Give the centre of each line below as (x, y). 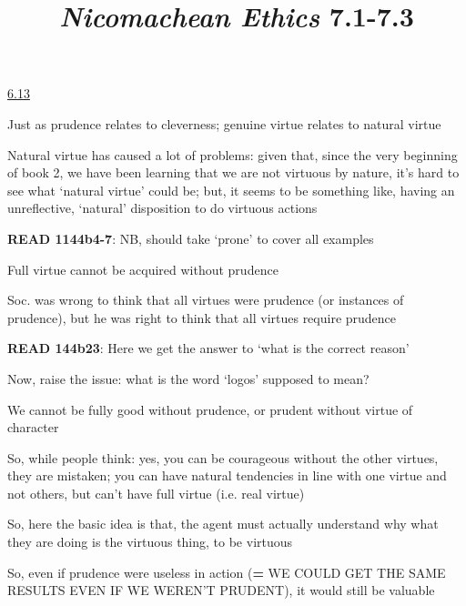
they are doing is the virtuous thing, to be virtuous (150, 542)
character (33, 427)
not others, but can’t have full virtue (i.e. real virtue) (156, 493)
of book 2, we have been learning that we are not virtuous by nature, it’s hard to (233, 172)
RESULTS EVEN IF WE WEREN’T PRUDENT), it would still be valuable (221, 590)
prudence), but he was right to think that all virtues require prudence (202, 317)
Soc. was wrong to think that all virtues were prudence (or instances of (206, 300)
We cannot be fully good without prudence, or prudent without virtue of (210, 409)
